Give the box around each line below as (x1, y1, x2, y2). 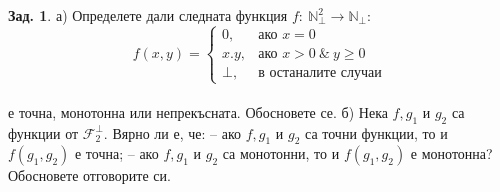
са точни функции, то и (305, 122, 448, 143)
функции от (8, 122, 79, 143)
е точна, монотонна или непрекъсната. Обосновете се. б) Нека (8, 101, 388, 122)
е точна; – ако (74, 143, 159, 164)
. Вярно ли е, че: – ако (103, 122, 241, 143)
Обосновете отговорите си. (8, 165, 171, 186)
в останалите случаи (258, 65, 382, 80)
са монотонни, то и (222, 143, 340, 164)
